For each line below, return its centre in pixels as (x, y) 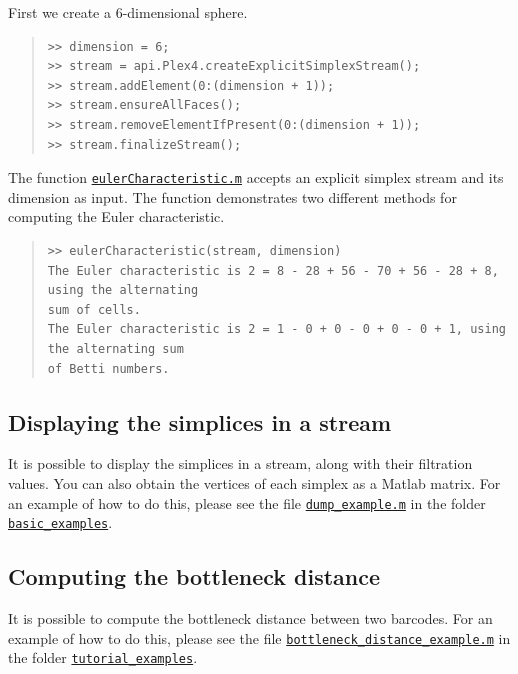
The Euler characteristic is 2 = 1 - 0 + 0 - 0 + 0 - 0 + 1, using (276, 329)
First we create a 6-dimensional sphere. (128, 12)
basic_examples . (60, 522)
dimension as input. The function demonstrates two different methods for (232, 196)
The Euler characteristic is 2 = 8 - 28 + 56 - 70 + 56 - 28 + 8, (273, 270)
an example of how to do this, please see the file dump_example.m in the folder (247, 502)
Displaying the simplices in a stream (200, 421)
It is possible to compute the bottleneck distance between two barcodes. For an (250, 618)
